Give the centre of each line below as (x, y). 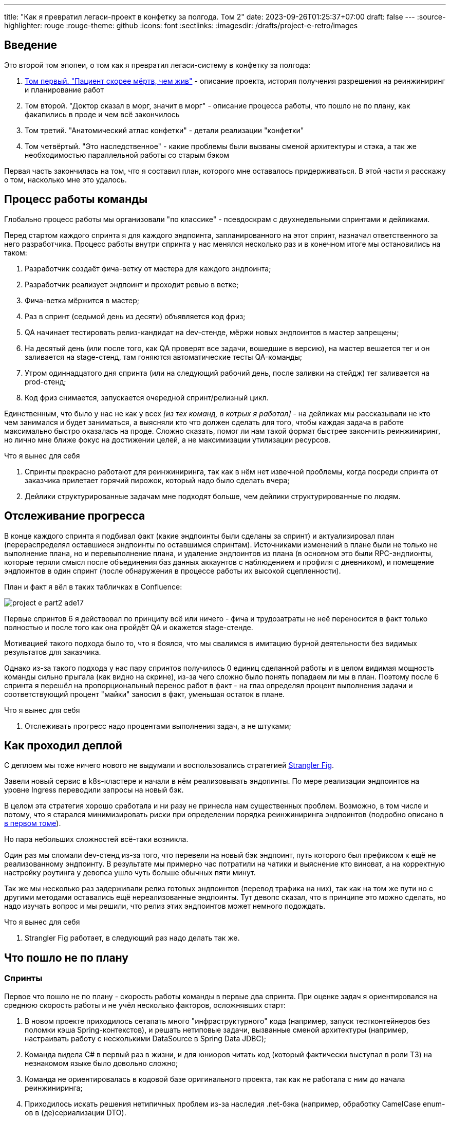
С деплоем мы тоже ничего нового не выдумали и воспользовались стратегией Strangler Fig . (169, 765)
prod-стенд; (45, 381)
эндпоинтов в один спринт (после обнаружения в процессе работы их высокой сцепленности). (173, 571)
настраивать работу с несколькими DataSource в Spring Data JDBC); (145, 1038)
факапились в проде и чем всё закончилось (102, 114)
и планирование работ (64, 89)
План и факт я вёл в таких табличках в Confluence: (93, 586)
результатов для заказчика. (53, 652)
